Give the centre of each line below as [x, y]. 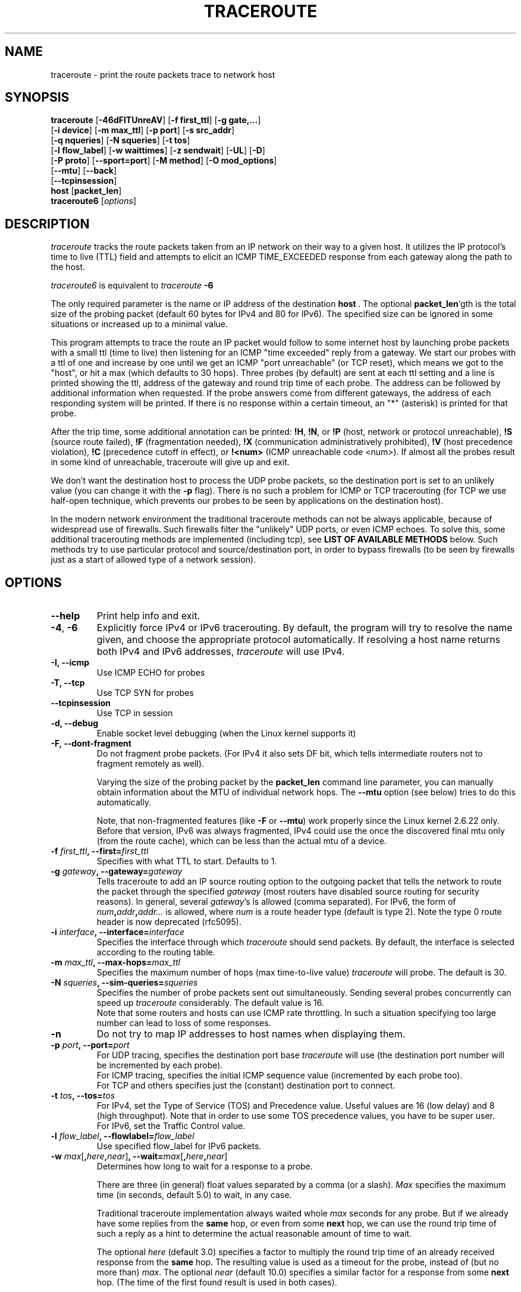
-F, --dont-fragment [91, 744]
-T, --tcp [68, 683]
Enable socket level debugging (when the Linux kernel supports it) [226, 733]
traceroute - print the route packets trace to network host [163, 74]
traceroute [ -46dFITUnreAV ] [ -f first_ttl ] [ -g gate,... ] [156, 120]
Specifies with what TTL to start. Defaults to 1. [187, 861]
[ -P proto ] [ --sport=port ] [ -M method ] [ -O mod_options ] [164, 161]
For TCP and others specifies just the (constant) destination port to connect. [246, 1086]
